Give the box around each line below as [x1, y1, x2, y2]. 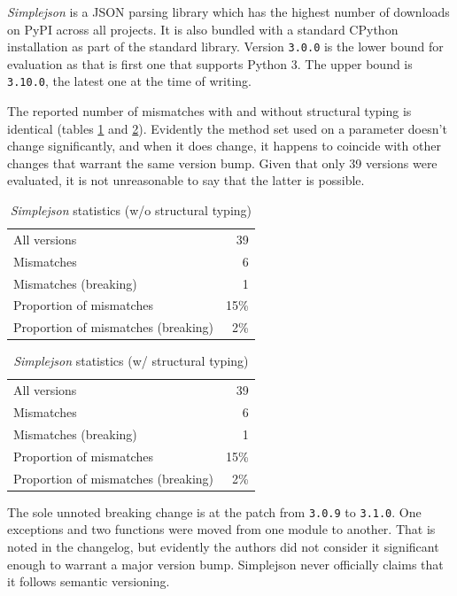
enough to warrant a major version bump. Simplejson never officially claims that [7, 554, 444, 573]
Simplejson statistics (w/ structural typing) [13, 352, 249, 370]
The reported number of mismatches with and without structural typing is [7, 102, 412, 120]
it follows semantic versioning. [7, 572, 170, 591]
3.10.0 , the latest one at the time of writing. [7, 72, 252, 90]
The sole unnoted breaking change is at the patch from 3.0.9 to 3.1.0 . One [7, 502, 422, 521]
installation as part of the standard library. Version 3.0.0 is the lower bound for [7, 37, 444, 56]
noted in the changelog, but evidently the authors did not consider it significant [7, 537, 439, 555]
